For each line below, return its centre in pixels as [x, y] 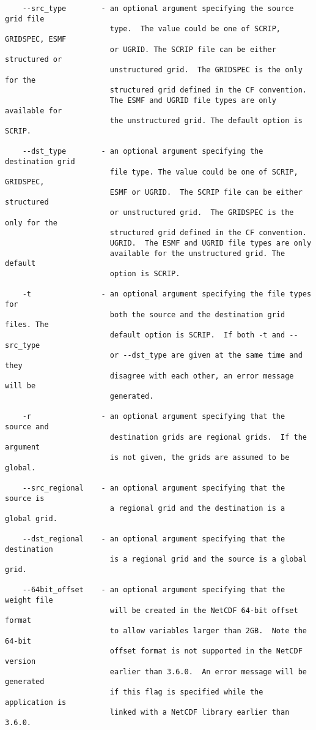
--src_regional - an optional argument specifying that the [154, 488]
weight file [29, 600]
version [20, 661]
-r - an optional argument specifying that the [154, 417]
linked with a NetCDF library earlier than [200, 713]
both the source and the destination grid [197, 314]
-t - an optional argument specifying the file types [167, 294]
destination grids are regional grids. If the [208, 437]
